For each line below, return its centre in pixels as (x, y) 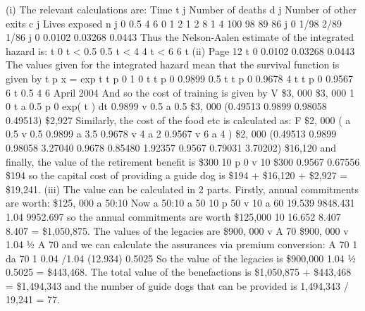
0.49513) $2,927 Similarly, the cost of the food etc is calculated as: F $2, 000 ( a (178, 120)
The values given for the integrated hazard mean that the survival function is (173, 65)
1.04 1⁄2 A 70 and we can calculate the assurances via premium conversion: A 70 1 (182, 244)
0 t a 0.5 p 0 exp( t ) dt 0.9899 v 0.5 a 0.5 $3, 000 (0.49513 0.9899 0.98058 (166, 106)
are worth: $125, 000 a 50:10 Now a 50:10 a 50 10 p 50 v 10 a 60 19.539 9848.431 (180, 203)
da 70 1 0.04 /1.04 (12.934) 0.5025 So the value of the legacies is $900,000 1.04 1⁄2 (181, 258)
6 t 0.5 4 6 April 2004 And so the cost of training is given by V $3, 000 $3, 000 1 (180, 92)
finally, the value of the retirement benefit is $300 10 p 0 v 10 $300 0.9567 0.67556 (183, 161)
